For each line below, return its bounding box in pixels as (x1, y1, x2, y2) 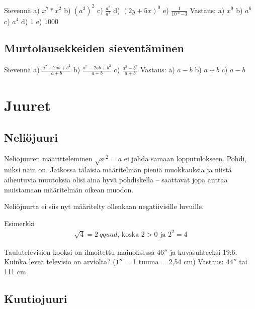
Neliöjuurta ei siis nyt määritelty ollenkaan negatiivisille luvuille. (4, 201, 204, 212)
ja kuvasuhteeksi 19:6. (169, 246, 237, 257)
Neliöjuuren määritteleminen (4, 153, 93, 163)
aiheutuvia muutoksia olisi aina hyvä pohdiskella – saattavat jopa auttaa (4, 174, 228, 184)
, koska (117, 231, 139, 238)
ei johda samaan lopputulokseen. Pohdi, (124, 153, 247, 163)
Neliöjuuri (4, 129, 58, 145)
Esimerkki (4, 218, 35, 228)
